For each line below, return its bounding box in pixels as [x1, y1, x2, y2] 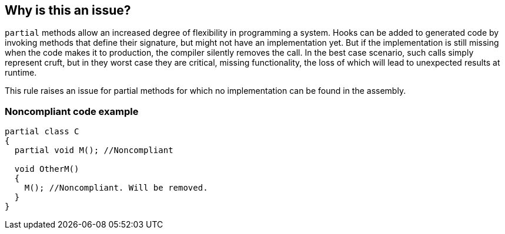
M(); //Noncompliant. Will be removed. [24, 183, 208, 193]
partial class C [5, 127, 79, 137]
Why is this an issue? [5, 3, 131, 18]
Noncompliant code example [5, 105, 139, 117]
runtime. [5, 67, 37, 78]
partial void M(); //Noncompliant [14, 145, 173, 155]
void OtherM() [14, 164, 79, 174]
